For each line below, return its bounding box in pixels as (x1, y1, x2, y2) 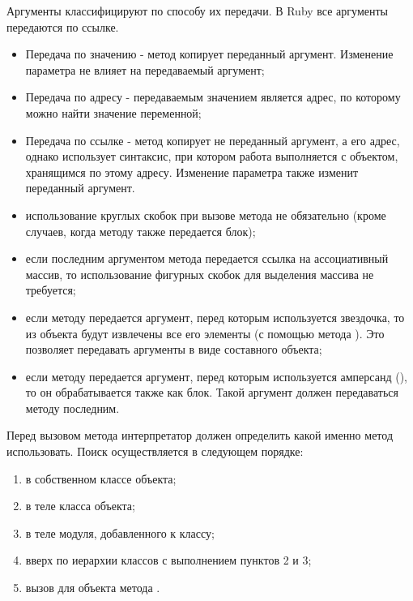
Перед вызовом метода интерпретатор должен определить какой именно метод (6, 427, 394, 444)
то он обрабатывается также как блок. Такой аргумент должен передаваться (25, 384, 398, 401)
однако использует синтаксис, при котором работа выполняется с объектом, (25, 148, 398, 165)
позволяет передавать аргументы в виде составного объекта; (25, 341, 322, 358)
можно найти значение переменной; (25, 104, 202, 121)
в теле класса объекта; (25, 497, 135, 514)
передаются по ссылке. (6, 18, 119, 35)
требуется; (25, 281, 76, 298)
